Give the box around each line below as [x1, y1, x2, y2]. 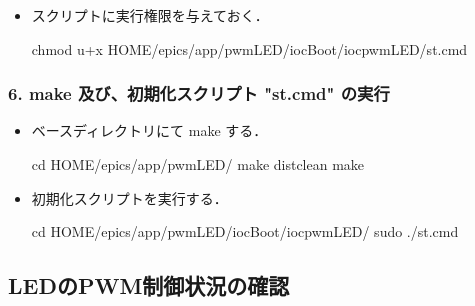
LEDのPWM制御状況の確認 [8, 270, 290, 301]
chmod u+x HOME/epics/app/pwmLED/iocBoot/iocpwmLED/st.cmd [31, 38, 468, 59]
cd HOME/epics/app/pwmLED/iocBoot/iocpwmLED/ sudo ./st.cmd [31, 221, 459, 242]
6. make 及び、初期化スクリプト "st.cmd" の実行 [8, 81, 390, 106]
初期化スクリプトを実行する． [31, 187, 228, 208]
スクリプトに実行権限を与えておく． [31, 5, 269, 25]
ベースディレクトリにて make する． [31, 120, 268, 141]
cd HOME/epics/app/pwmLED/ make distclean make [31, 154, 365, 174]
